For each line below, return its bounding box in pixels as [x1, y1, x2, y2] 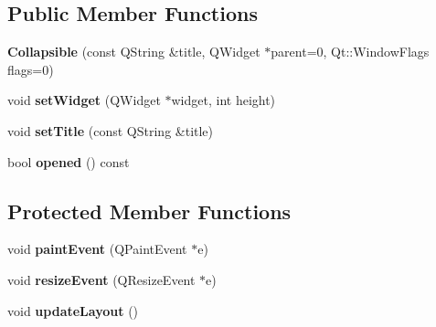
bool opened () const [7, 152, 130, 171]
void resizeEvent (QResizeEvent [7, 269, 196, 289]
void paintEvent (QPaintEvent [7, 239, 187, 258]
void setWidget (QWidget [7, 90, 161, 110]
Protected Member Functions [7, 196, 292, 225]
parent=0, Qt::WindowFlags [271, 42, 430, 61]
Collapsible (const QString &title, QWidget [7, 42, 261, 61]
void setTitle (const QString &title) [7, 121, 214, 140]
